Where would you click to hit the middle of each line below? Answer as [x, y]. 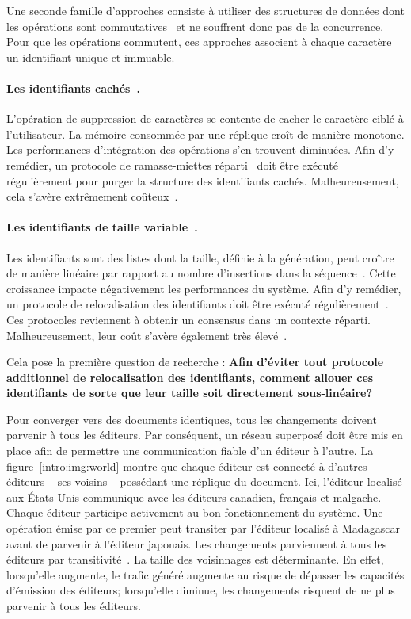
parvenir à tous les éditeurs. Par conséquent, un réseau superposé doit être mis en [205, 435]
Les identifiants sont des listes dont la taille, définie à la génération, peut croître [200, 257]
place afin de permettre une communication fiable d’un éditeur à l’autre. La [190, 451]
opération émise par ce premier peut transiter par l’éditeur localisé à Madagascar [203, 528]
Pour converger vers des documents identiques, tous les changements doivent [192, 419]
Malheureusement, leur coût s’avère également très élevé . [147, 335]
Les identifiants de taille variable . [102, 227]
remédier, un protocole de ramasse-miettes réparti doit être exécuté [172, 164]
